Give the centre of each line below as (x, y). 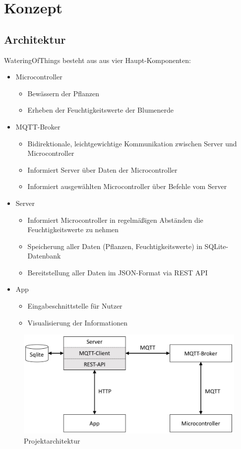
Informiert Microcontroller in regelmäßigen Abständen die (115, 220)
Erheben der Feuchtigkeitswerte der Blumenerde (101, 110)
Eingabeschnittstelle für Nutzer (75, 306)
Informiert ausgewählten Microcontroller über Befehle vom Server (127, 186)
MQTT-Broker (38, 126)
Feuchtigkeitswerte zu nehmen (73, 229)
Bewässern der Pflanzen (63, 93)
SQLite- (216, 246)
